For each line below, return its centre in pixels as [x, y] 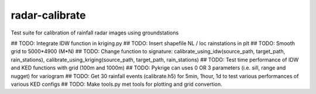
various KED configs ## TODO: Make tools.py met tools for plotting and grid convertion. [116, 84]
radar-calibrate [48, 15]
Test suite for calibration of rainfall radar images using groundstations [95, 33]
